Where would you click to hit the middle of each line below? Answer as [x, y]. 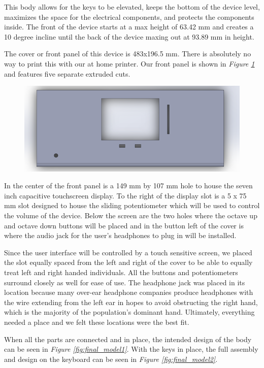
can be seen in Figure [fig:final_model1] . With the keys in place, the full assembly [131, 349]
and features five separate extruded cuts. [67, 73]
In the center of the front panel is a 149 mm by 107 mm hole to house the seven [128, 186]
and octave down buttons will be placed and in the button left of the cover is [124, 225]
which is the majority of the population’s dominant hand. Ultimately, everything [129, 312]
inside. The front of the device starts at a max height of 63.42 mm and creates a [129, 27]
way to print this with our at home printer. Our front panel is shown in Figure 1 [129, 63]
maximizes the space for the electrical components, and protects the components [129, 16]
